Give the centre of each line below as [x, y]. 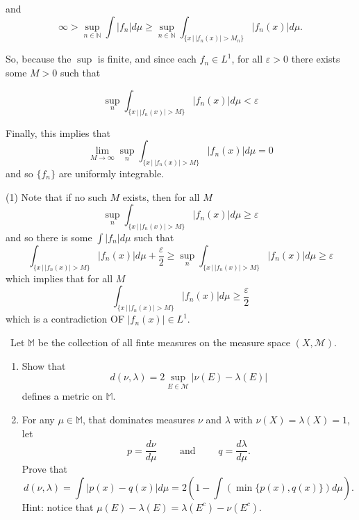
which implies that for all [59, 278]
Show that [44, 365]
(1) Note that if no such [56, 196]
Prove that [44, 469]
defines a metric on [62, 396]
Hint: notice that [58, 506]
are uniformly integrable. [111, 173]
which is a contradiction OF [65, 319]
